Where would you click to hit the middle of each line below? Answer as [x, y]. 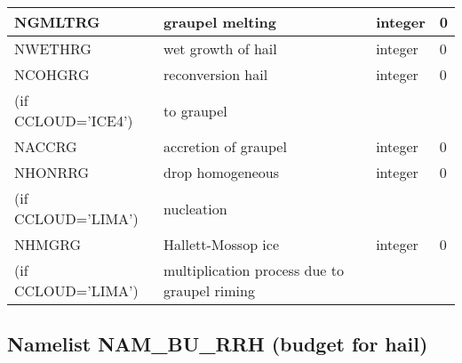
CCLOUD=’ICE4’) [74, 121]
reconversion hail [216, 74]
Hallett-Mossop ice [222, 244]
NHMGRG [48, 244]
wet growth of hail [220, 48]
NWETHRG [53, 48]
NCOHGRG [52, 74]
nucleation [195, 208]
